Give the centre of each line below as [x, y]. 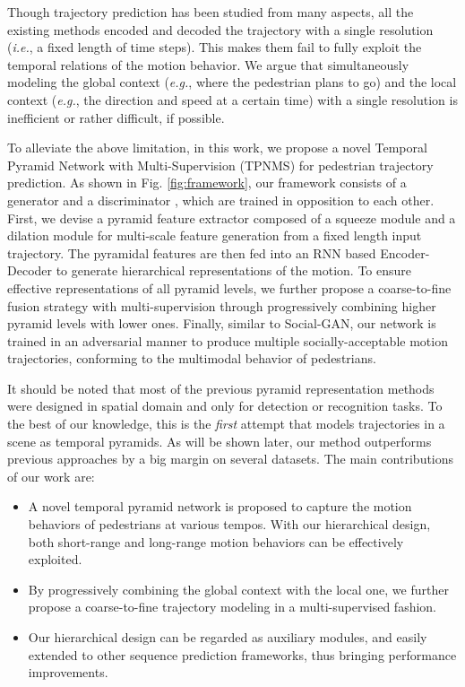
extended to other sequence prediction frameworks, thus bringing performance [242, 654]
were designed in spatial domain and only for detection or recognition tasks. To [225, 406]
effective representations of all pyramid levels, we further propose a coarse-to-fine [229, 287]
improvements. [68, 672]
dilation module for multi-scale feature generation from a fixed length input [215, 235]
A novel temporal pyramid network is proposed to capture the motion [220, 506]
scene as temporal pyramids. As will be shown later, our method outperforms [220, 441]
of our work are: [51, 476]
